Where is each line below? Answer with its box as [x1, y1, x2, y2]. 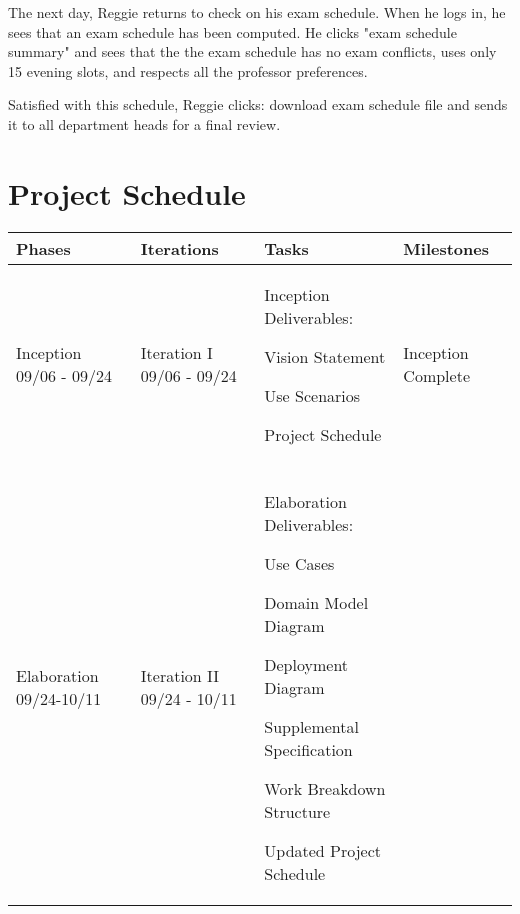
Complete [403, 364, 470, 388]
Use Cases [264, 551, 335, 575]
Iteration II [140, 664, 220, 688]
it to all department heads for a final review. [8, 113, 281, 134]
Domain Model [264, 590, 369, 614]
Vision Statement [264, 344, 386, 368]
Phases [16, 236, 71, 260]
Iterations [140, 236, 219, 260]
